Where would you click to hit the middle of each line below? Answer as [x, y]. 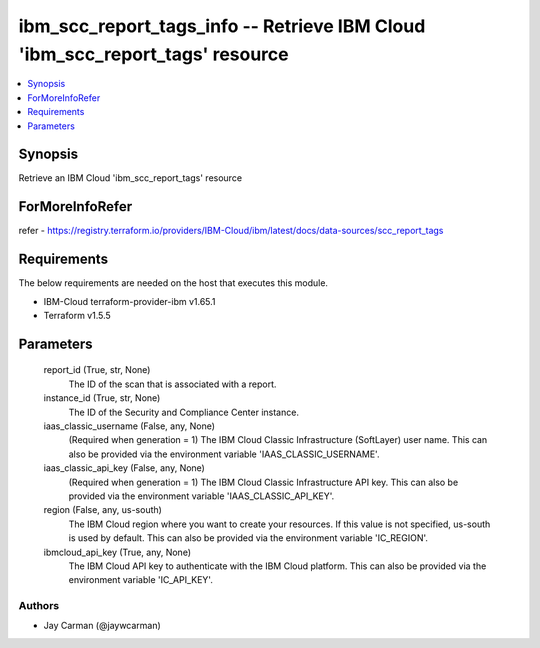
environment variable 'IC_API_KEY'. [141, 580]
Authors [39, 606]
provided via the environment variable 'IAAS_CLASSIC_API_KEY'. [201, 496]
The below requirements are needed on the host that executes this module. [173, 283]
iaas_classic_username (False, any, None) [129, 426]
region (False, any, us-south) [102, 510]
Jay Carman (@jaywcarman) [102, 626]
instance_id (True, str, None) [102, 398]
